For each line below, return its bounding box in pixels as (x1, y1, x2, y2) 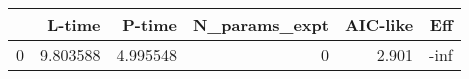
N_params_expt (192, 13, 329, 36)
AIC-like (344, 13, 414, 36)
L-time (47, 13, 101, 36)
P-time (122, 13, 177, 36)
